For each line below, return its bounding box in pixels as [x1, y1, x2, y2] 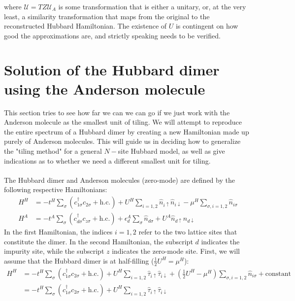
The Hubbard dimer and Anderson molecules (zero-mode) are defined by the [4, 174, 235, 185]
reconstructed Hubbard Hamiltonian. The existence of [4, 21, 167, 31]
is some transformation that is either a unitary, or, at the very [58, 1, 246, 11]
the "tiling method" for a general [4, 146, 102, 156]
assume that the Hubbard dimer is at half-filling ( [4, 255, 154, 266]
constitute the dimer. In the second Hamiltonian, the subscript [4, 236, 193, 246]
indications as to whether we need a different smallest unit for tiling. [4, 155, 211, 166]
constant [265, 270, 291, 277]
